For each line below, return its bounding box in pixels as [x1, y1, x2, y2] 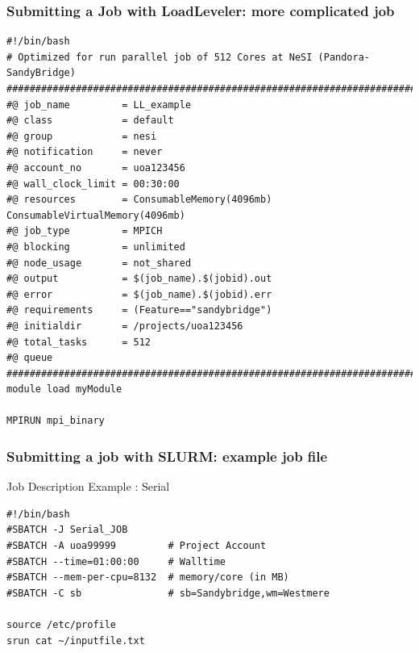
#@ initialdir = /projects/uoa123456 [6, 320, 243, 332]
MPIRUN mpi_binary [6, 415, 105, 427]
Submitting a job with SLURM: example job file [6, 446, 328, 466]
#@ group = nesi [6, 130, 157, 142]
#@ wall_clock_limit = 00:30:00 [6, 178, 180, 190]
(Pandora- [317, 51, 371, 63]
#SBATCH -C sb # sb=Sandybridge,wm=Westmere [6, 587, 330, 599]
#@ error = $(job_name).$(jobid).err [6, 288, 272, 300]
